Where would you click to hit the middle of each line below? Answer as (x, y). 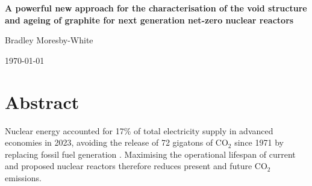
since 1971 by (259, 142)
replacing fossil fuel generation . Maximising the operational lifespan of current (150, 154)
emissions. (23, 177)
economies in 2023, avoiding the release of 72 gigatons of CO (117, 142)
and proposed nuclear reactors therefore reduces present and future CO (136, 166)
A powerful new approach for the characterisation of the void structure (156, 8)
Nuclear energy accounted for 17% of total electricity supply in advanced (139, 130)
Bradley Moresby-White (49, 40)
